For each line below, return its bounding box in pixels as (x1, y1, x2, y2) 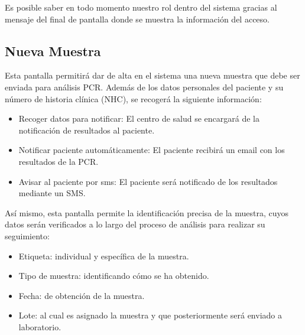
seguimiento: (5, 229, 50, 242)
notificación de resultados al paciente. (18, 123, 155, 136)
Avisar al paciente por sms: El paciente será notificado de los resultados (18, 175, 278, 187)
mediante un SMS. (18, 187, 86, 199)
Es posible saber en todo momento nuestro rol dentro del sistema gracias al (5, 1, 277, 13)
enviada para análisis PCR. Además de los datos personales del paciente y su (5, 80, 284, 93)
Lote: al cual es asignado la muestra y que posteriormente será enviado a (18, 309, 282, 321)
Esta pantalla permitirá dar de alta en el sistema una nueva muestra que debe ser (5, 69, 300, 82)
